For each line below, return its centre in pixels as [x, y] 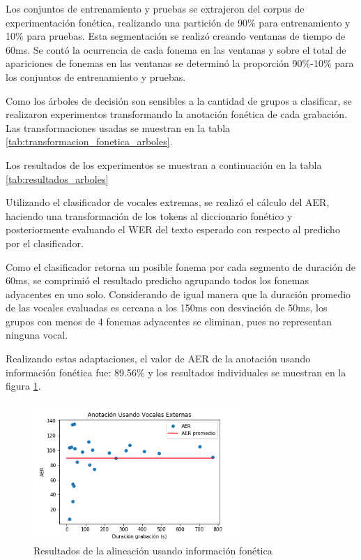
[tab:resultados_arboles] [57, 178]
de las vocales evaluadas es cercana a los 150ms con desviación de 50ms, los [167, 308]
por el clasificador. [45, 243]
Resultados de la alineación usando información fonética [153, 551]
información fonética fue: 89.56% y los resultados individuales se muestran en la [176, 372]
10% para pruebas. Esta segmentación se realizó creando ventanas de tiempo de [176, 36]
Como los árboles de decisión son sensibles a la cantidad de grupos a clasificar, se [179, 100]
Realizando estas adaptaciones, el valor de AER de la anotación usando [158, 359]
